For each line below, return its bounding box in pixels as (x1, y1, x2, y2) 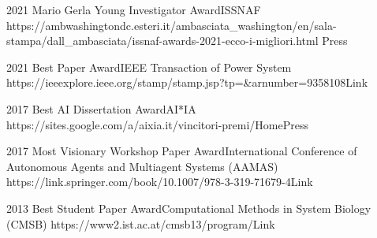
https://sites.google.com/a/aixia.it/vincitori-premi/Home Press (6, 116, 308, 132)
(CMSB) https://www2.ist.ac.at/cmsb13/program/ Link (6, 215, 275, 232)
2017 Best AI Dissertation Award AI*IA (6, 100, 196, 117)
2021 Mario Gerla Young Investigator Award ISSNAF (6, 2, 261, 17)
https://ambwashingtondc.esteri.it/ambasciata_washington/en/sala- (6, 17, 337, 33)
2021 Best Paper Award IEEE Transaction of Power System (6, 58, 292, 75)
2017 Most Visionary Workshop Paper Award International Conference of (6, 143, 357, 159)
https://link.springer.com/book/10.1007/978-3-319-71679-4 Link (6, 173, 313, 190)
